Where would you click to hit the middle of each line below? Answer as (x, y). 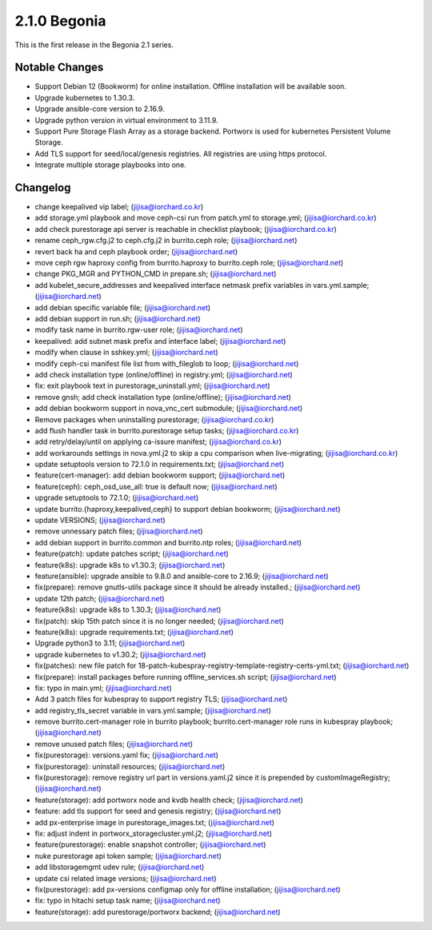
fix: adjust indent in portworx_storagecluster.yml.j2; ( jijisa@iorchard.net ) (153, 833)
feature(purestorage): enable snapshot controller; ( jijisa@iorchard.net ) (150, 844)
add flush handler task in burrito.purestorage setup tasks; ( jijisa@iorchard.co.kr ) (167, 430)
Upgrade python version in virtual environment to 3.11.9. (127, 120)
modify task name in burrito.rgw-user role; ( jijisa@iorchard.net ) (139, 330)
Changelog (43, 188)
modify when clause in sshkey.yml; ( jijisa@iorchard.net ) (127, 353)
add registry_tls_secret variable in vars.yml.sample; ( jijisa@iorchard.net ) (153, 710)
